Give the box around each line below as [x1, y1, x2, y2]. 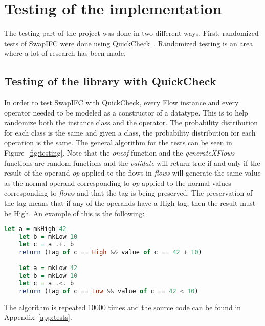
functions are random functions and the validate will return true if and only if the [4, 157, 260, 168]
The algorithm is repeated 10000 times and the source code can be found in [4, 301, 241, 312]
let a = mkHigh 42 [4, 225, 67, 233]
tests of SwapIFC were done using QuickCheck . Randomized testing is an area [4, 37, 253, 48]
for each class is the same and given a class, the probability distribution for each [4, 127, 256, 138]
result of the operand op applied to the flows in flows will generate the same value [4, 167, 261, 178]
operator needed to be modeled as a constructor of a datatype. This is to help [4, 107, 248, 118]
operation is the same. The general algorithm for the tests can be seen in [4, 137, 232, 148]
